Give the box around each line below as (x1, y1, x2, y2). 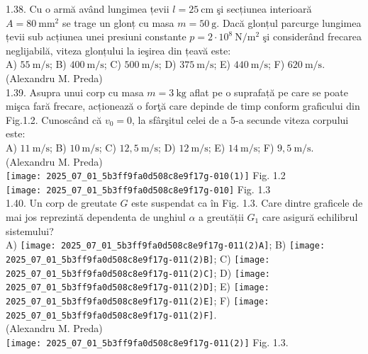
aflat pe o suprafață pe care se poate (189, 84, 348, 99)
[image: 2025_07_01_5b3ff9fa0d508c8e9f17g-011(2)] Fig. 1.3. (6, 334, 289, 349)
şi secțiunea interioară (216, 1, 312, 16)
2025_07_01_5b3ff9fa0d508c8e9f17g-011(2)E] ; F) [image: (6, 292, 269, 307)
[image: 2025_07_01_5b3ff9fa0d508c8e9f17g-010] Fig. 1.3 (6, 181, 271, 196)
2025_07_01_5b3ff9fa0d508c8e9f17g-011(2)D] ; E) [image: (6, 279, 269, 294)
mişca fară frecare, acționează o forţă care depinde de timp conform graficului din (6, 98, 360, 113)
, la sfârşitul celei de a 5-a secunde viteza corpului (132, 112, 349, 127)
